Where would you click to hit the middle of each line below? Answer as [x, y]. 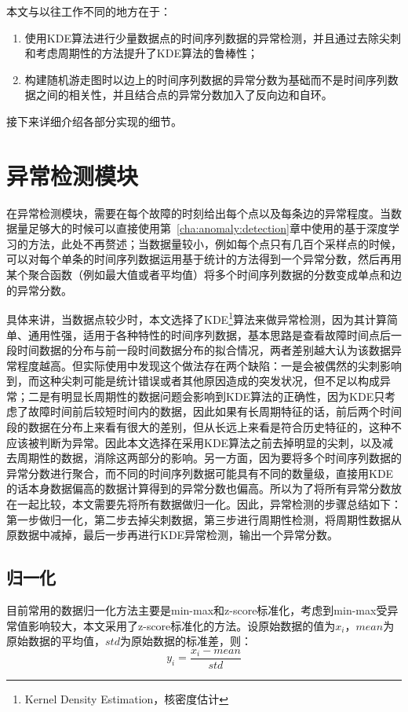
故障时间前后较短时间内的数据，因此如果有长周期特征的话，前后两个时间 [215, 411]
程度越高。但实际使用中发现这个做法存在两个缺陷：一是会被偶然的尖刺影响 [209, 365]
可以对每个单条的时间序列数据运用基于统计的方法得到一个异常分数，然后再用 [204, 259]
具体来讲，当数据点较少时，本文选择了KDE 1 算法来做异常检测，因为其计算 [197, 318]
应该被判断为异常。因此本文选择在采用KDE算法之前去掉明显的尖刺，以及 [195, 442]
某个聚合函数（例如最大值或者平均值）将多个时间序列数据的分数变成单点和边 [204, 275]
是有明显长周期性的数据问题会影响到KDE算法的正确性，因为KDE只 [212, 396]
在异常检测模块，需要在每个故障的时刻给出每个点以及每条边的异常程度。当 [199, 213]
